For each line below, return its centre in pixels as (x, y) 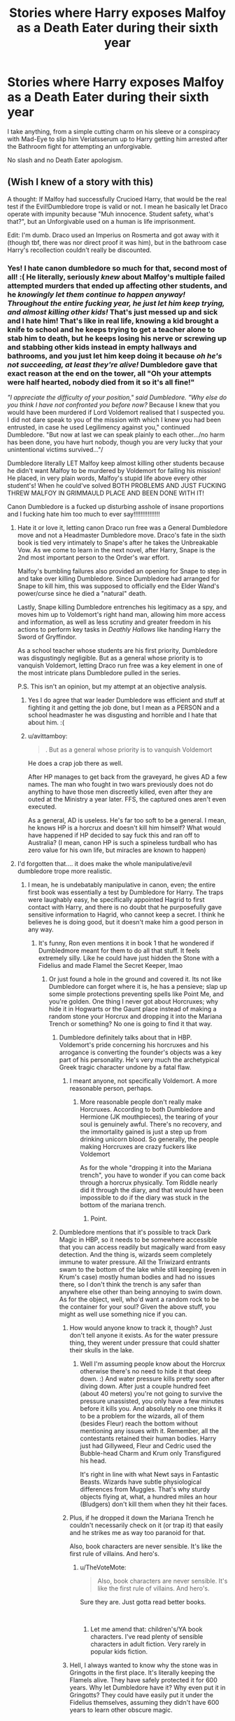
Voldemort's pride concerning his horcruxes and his (134, 1045)
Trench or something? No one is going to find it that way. (130, 1024)
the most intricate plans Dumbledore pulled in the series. (99, 673)
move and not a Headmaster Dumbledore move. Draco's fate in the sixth (121, 536)
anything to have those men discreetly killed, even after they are (120, 792)
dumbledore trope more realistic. (64, 871)
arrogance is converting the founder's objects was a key (140, 1052)
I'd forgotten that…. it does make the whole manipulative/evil (105, 864)
